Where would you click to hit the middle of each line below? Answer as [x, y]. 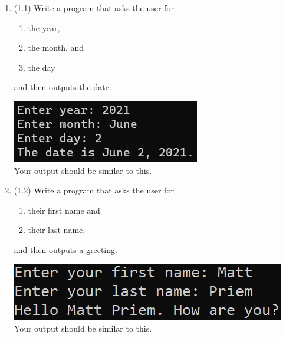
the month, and [56, 47]
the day [42, 67]
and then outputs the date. [63, 87]
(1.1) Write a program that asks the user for [94, 8]
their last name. [57, 230]
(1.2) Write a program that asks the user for [94, 190]
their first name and [64, 210]
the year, [44, 27]
